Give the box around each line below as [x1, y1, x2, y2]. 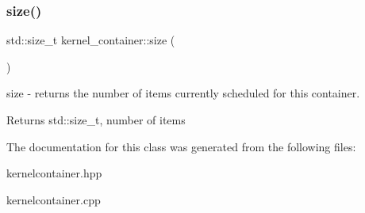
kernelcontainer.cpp [6, 191, 101, 207]
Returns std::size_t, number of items [6, 112, 186, 127]
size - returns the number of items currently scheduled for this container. [6, 85, 360, 101]
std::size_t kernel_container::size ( [6, 32, 175, 48]
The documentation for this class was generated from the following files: [6, 138, 356, 154]
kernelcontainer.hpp [6, 165, 102, 181]
